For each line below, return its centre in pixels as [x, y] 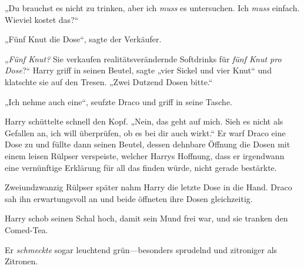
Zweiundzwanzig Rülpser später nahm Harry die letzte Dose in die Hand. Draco [148, 187]
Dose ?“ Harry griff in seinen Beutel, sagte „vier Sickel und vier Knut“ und [138, 70]
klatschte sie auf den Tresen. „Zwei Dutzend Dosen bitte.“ [109, 81]
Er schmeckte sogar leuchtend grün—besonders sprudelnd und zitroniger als [141, 249]
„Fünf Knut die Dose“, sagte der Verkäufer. [83, 39]
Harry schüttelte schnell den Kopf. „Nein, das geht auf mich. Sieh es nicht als [144, 121]
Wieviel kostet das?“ [42, 19]
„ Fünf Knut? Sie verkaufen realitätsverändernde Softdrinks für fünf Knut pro [143, 58]
